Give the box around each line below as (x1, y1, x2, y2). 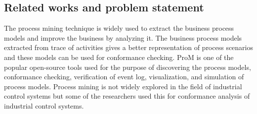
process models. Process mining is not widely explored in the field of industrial (4, 81, 242, 91)
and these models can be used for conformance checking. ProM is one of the (4, 52, 234, 62)
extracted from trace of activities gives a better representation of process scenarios (4, 42, 254, 53)
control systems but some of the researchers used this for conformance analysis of (4, 91, 250, 101)
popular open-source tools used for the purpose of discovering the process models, (4, 61, 251, 72)
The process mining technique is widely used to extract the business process (4, 23, 234, 33)
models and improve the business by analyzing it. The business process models (4, 32, 242, 43)
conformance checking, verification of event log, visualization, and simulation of (4, 71, 244, 82)
